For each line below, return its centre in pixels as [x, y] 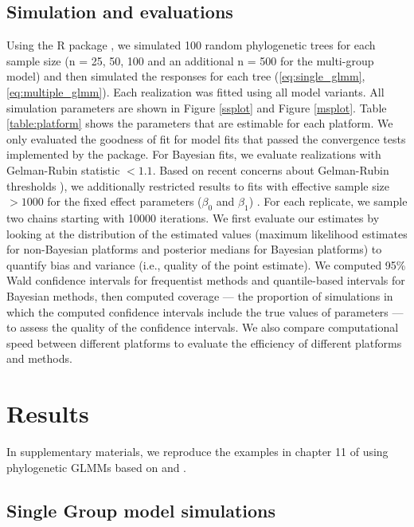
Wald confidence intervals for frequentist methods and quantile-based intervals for [206, 280]
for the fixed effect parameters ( [125, 201]
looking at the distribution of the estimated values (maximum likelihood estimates [207, 233]
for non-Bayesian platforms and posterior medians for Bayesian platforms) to [194, 249]
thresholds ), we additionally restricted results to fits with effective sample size [198, 185]
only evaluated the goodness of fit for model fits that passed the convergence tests [206, 138]
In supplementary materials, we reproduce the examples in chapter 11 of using [197, 451]
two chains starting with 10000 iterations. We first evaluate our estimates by [193, 217]
